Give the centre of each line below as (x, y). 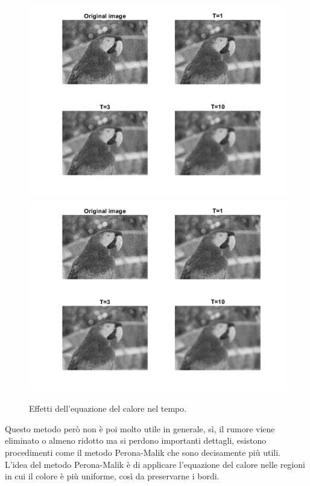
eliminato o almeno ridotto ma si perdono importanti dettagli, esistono (136, 440)
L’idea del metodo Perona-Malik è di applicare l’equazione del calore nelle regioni (155, 464)
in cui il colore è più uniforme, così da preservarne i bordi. (112, 476)
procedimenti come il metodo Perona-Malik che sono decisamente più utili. (143, 452)
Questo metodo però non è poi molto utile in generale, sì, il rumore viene (140, 428)
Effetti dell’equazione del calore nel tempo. (108, 408)
